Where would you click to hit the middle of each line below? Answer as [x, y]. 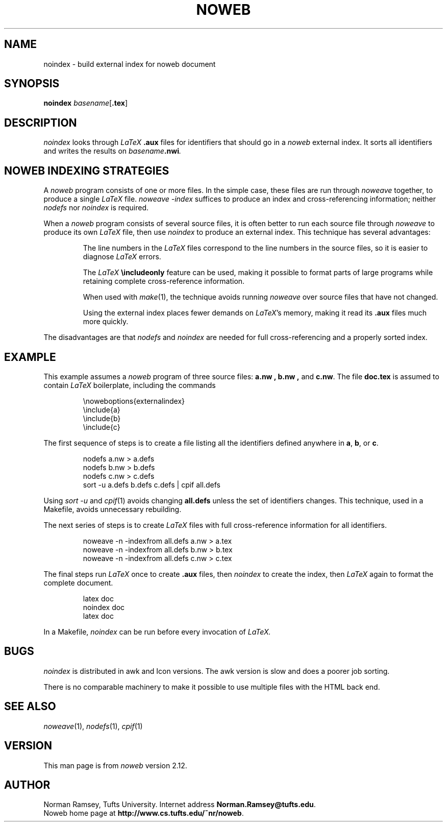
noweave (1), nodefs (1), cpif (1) [93, 726]
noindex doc [104, 607]
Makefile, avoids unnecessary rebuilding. [113, 509]
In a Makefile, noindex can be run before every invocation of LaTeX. [157, 631]
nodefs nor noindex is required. [96, 208]
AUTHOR [27, 785]
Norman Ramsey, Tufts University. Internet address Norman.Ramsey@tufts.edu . [180, 805]
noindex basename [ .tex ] [86, 103]
